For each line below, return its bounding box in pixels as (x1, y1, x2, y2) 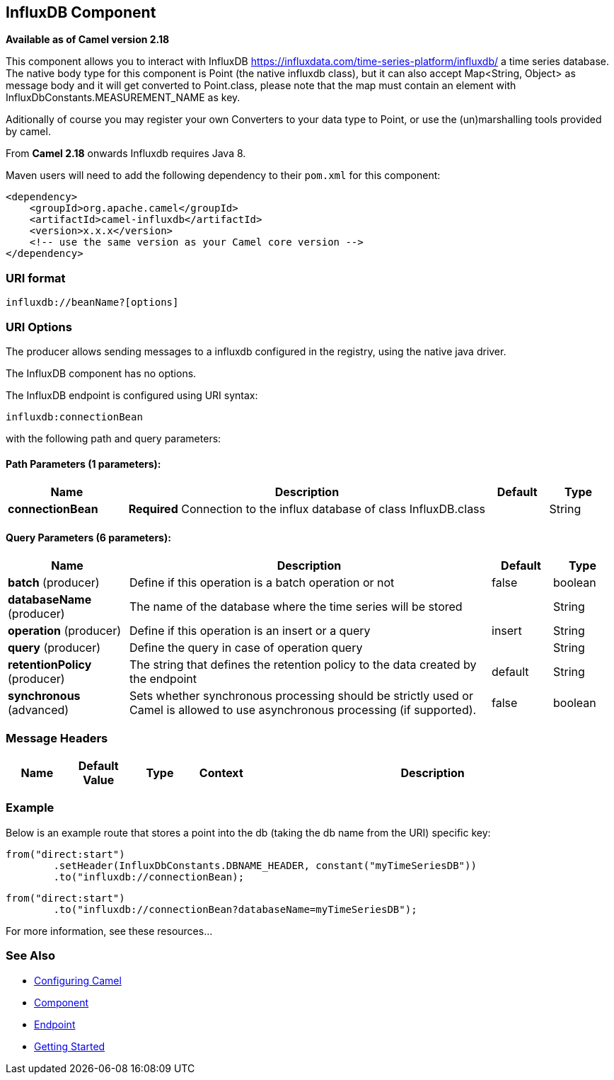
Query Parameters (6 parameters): (6, 531, 171, 544)
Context (199, 766, 243, 781)
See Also (6, 948, 55, 963)
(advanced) (8, 703, 69, 718)
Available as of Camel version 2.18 (6, 33, 170, 46)
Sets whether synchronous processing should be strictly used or (129, 689, 473, 703)
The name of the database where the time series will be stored (129, 599, 463, 614)
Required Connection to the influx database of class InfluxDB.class (128, 502, 485, 517)
